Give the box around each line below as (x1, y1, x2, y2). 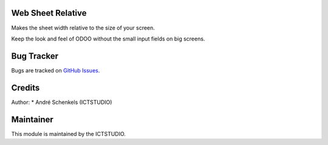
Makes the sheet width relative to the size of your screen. (11, 24, 155, 31)
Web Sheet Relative (11, 8, 87, 18)
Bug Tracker (11, 51, 59, 61)
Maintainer (11, 114, 54, 124)
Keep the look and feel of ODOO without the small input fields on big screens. (11, 35, 205, 42)
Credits (11, 82, 40, 93)
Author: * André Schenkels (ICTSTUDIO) (11, 98, 112, 106)
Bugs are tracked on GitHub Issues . (11, 66, 100, 74)
